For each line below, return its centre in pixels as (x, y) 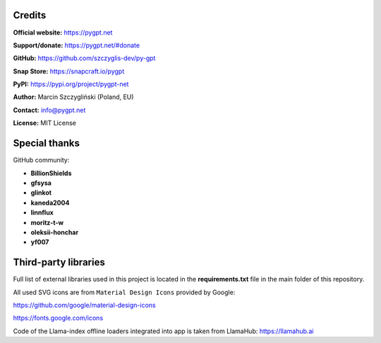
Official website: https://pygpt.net (63, 32)
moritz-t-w (47, 222)
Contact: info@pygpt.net (49, 110)
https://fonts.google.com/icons (58, 318)
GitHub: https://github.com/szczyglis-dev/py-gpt (84, 58)
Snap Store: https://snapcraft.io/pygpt (69, 71)
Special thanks (47, 144)
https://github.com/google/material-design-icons (84, 305)
